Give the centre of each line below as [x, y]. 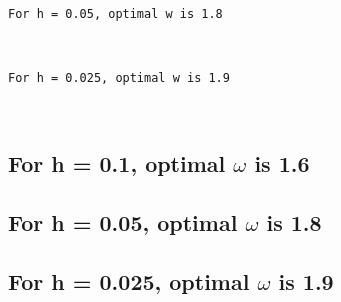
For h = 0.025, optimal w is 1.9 [119, 77]
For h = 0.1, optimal [117, 163]
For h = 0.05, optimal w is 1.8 [115, 13]
